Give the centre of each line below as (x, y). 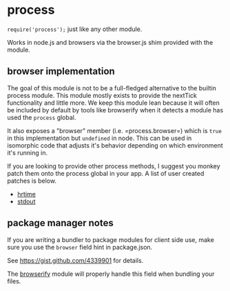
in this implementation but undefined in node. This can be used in (100, 138)
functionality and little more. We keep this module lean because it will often (114, 103)
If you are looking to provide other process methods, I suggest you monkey (114, 166)
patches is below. (32, 181)
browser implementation (61, 71)
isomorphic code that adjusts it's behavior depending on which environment (115, 145)
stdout (26, 201)
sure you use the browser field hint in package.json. (80, 247)
